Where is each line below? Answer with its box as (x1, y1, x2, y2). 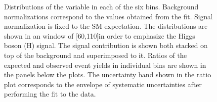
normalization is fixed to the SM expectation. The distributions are (4, 21, 208, 31)
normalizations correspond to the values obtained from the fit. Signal (4, 11, 213, 21)
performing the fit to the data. (4, 89, 96, 99)
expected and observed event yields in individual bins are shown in (4, 59, 206, 70)
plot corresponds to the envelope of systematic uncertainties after (4, 79, 202, 89)
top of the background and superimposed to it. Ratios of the (4, 50, 187, 60)
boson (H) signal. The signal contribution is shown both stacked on (4, 40, 208, 51)
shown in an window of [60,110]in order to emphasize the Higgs (4, 30, 195, 41)
